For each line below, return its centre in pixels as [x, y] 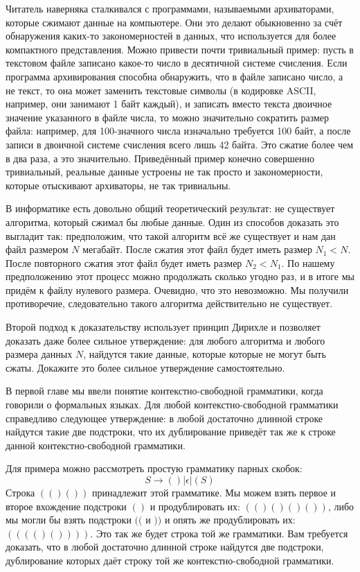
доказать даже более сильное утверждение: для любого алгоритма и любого [165, 340]
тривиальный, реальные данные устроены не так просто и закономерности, [164, 172]
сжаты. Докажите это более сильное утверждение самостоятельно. [145, 367]
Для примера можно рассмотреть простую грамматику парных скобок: [154, 468]
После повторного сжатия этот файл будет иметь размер [124, 262]
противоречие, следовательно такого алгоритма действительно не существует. [169, 303]
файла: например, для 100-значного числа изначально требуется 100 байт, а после [178, 131]
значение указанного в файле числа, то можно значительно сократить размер [168, 117]
